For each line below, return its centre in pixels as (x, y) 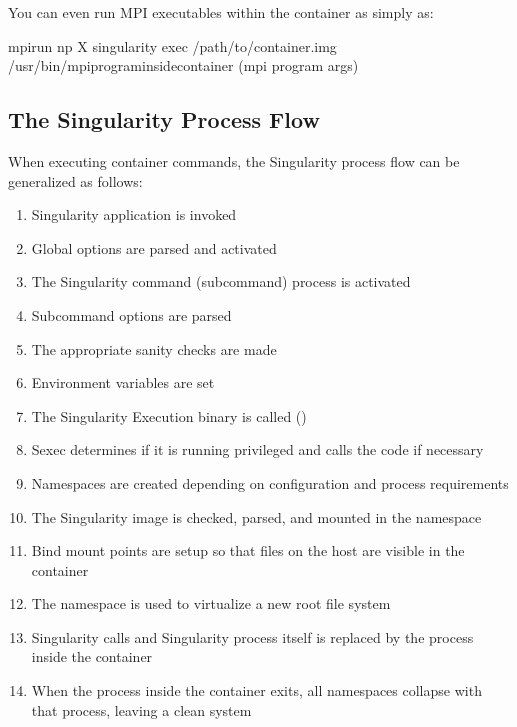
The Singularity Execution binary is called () (169, 415)
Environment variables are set (123, 382)
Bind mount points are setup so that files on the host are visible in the (248, 550)
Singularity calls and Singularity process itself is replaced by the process (252, 636)
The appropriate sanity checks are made (154, 348)
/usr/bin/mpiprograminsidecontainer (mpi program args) (183, 65)
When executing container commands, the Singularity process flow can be (234, 160)
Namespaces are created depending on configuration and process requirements (270, 482)
